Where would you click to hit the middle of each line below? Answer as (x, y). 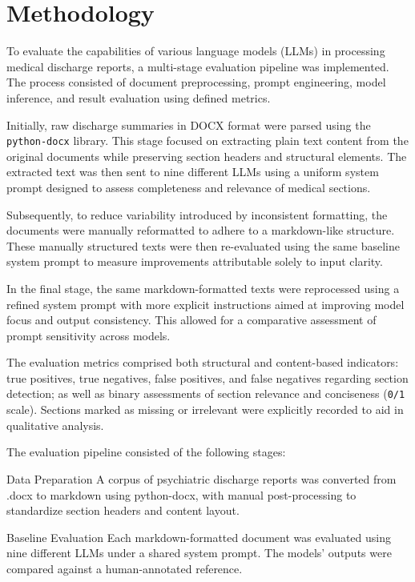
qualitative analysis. (55, 425)
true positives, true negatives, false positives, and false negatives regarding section (207, 377)
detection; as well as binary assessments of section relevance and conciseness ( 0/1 (206, 393)
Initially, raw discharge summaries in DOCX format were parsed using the (189, 124)
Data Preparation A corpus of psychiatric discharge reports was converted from (201, 478)
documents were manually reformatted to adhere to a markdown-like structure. (201, 230)
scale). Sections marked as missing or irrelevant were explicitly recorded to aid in (205, 409)
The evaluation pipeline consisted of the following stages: (146, 452)
